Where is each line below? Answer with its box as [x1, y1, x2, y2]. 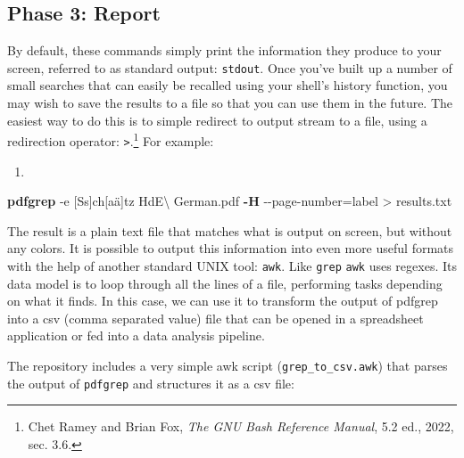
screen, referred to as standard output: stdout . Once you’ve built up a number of [7, 58, 452, 77]
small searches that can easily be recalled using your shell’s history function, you [7, 76, 448, 94]
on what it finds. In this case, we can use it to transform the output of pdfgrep [7, 291, 438, 310]
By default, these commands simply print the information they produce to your [7, 41, 442, 60]
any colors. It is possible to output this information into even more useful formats [7, 239, 454, 258]
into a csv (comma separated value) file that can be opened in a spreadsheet [7, 308, 424, 327]
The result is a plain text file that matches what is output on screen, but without [7, 221, 452, 240]
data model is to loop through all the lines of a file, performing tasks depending [7, 274, 443, 292]
